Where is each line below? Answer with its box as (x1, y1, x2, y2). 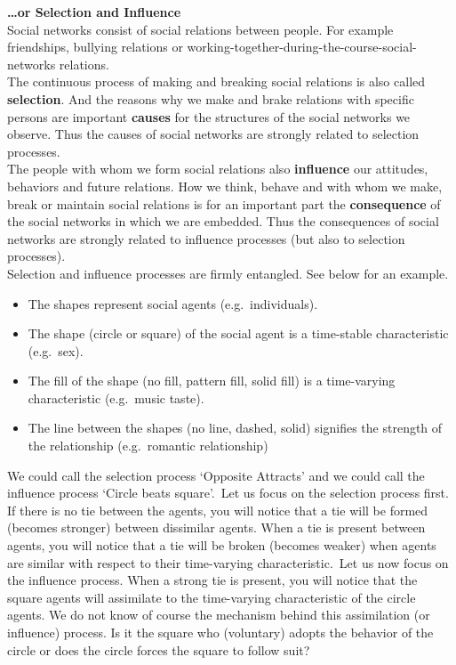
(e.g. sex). (28, 341, 84, 360)
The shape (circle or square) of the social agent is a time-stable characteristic (28, 324, 449, 343)
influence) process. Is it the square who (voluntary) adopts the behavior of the (7, 623, 434, 641)
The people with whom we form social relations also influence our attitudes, (7, 159, 428, 178)
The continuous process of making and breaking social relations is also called (7, 72, 426, 91)
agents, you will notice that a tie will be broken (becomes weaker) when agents (7, 536, 436, 555)
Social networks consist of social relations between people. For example (7, 20, 394, 38)
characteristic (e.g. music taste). (28, 388, 204, 407)
